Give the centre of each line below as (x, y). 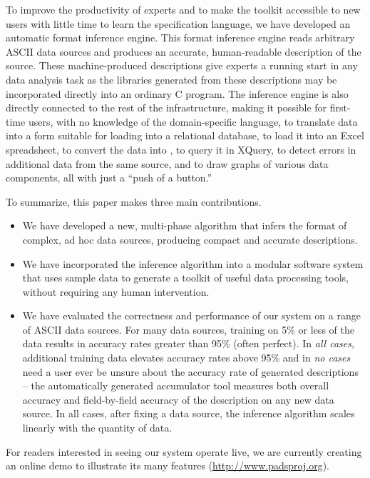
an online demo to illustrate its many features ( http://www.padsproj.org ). (168, 465)
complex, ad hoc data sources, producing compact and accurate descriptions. (190, 239)
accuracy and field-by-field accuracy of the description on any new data (178, 399)
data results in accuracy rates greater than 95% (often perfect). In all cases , (188, 343)
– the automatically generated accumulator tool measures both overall (176, 385)
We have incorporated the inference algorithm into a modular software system (193, 263)
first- (340, 108)
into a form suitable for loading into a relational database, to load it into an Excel (185, 135)
